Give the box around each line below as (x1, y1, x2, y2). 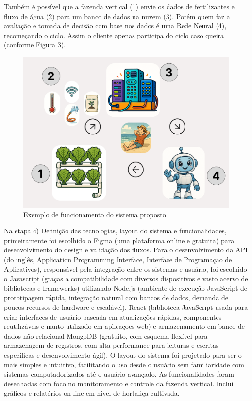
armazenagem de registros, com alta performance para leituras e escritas (4, 340, 219, 350)
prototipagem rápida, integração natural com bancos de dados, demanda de (4, 292, 228, 303)
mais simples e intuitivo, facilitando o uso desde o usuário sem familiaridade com (4, 359, 244, 369)
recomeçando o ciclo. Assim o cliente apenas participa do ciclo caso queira (4, 30, 224, 40)
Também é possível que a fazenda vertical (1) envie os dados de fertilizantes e (4, 1, 235, 11)
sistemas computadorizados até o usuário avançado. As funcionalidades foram (4, 369, 234, 379)
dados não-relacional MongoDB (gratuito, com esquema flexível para (4, 330, 208, 341)
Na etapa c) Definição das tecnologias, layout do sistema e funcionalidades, (4, 226, 227, 236)
